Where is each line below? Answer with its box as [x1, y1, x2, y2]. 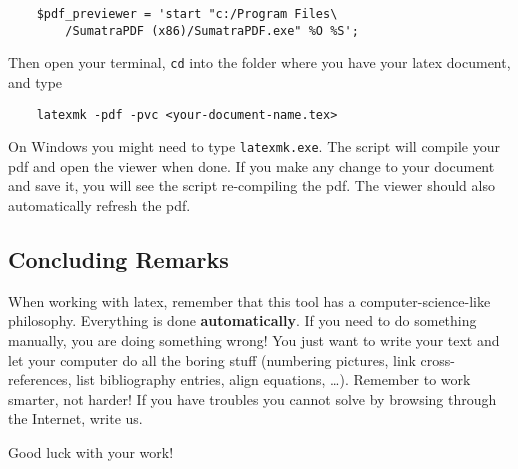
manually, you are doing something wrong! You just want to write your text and [8, 330, 500, 351]
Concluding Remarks [8, 244, 229, 275]
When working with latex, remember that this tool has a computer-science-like [8, 290, 491, 311]
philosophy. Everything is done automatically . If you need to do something [8, 310, 477, 331]
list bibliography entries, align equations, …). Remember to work [76, 369, 471, 390]
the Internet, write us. [8, 408, 143, 429]
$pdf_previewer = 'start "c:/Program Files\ [36, 7, 338, 21]
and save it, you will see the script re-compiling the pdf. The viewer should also [8, 175, 495, 196]
